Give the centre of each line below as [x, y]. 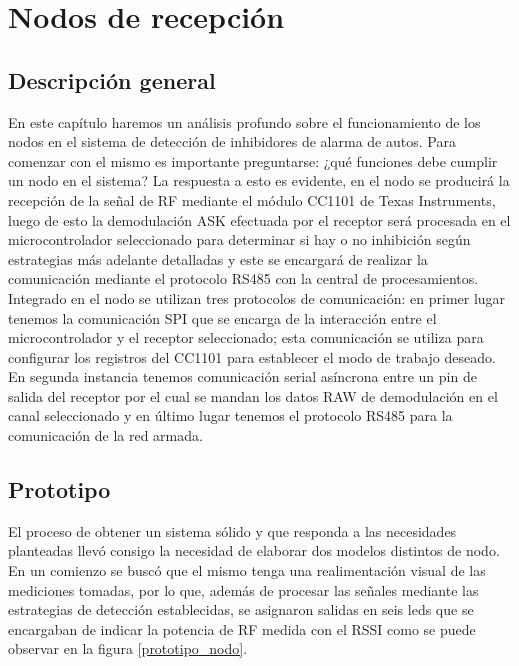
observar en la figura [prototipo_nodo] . [128, 648]
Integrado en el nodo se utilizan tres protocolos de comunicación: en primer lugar [257, 297]
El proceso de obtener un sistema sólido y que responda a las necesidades [232, 530]
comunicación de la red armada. [105, 435]
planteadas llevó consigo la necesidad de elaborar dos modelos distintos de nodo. [254, 550]
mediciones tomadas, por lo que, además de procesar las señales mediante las [243, 589]
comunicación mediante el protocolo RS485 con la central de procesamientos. [243, 278]
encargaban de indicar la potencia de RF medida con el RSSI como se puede [242, 628]
